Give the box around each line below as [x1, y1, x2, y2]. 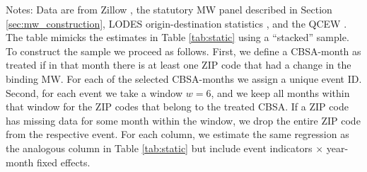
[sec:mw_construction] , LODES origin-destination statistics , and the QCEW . [6, 16, 347, 30]
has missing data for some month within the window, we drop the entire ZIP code [6, 113, 361, 127]
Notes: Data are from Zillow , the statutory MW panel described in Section [6, 2, 332, 16]
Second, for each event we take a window [6, 85, 183, 100]
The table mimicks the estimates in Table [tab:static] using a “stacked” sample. [6, 30, 349, 45]
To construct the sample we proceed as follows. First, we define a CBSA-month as [6, 43, 361, 58]
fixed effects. [36, 154, 91, 169]
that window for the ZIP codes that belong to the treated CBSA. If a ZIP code [6, 99, 349, 114]
